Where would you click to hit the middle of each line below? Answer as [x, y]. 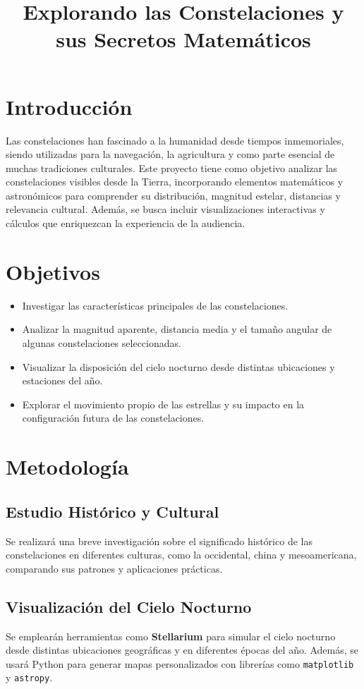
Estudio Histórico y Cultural [113, 511]
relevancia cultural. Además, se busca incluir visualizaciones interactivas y [165, 209]
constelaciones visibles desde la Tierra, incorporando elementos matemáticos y [175, 182]
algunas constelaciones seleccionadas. [102, 342]
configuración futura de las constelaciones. [113, 418]
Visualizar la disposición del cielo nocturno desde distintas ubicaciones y [178, 366]
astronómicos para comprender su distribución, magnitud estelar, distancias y [173, 195]
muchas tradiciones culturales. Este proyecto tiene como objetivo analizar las [172, 167]
